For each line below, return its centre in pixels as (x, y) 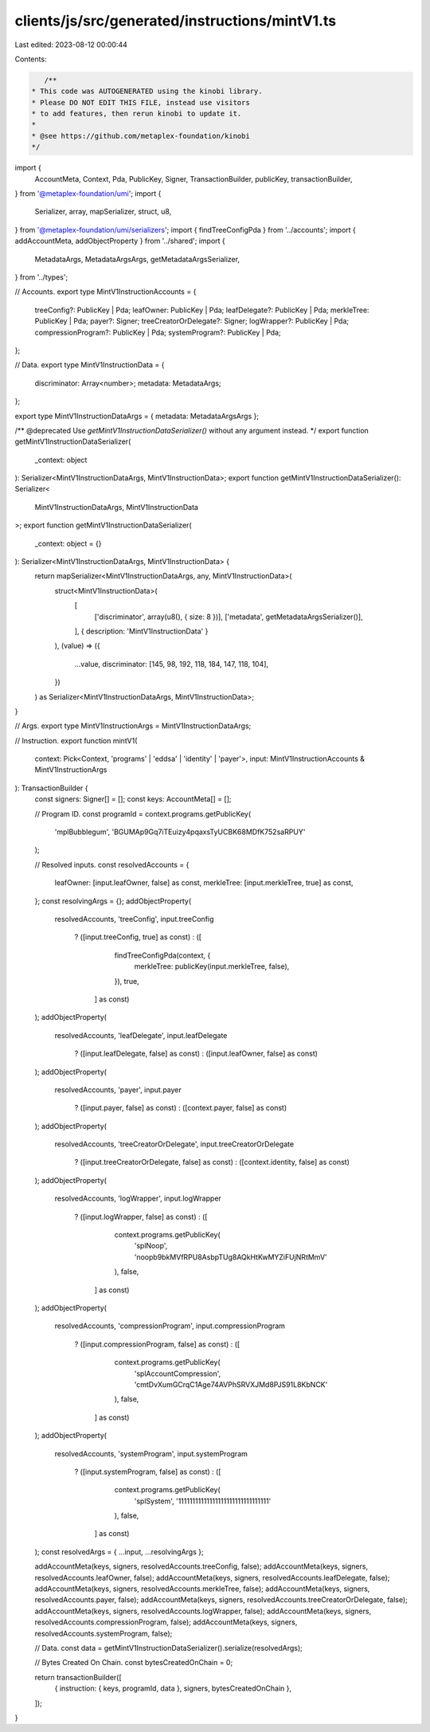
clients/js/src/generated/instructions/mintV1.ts (176, 21)
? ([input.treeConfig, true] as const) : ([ (138, 937)
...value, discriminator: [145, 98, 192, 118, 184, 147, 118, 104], (172, 664)
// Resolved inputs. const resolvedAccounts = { (112, 864)
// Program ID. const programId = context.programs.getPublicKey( (143, 813)
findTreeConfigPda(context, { (162, 955)
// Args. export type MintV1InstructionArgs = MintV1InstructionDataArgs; (133, 726)
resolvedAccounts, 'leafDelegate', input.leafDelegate (141, 1035)
